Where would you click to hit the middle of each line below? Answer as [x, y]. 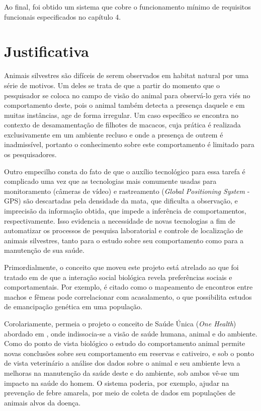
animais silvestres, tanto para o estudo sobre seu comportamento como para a [124, 240]
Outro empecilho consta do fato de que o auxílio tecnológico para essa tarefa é [125, 171]
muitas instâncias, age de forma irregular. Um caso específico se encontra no [121, 115]
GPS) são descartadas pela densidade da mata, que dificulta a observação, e [121, 201]
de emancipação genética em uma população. [73, 306]
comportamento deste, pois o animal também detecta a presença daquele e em [124, 105]
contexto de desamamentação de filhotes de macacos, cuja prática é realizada [122, 125]
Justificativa [47, 51]
